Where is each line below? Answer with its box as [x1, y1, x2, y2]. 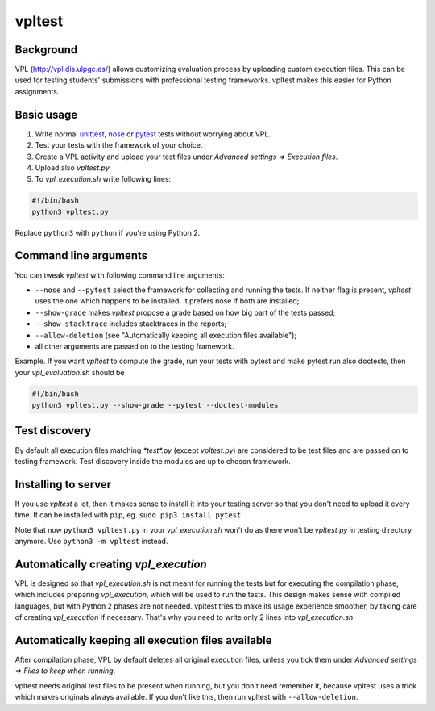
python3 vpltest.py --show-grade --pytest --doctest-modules [31, 400, 279, 410]
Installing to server [14, 477, 112, 491]
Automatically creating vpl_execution [14, 557, 207, 571]
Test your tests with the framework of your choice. [35, 140, 203, 150]
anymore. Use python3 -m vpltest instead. [14, 537, 168, 546]
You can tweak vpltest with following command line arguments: [14, 270, 225, 280]
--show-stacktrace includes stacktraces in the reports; [35, 319, 227, 328]
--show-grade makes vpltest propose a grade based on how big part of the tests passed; [35, 307, 336, 317]
